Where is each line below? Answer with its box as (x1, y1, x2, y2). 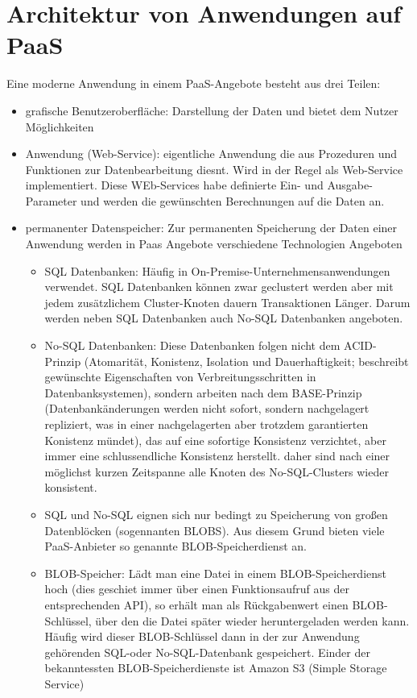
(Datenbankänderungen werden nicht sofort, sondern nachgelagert (44, 400, 370, 417)
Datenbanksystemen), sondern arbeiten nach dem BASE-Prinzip (44, 384, 362, 401)
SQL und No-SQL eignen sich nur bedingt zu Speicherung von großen (44, 505, 388, 522)
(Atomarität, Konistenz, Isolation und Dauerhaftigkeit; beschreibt (84, 352, 409, 369)
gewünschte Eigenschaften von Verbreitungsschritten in (44, 368, 316, 385)
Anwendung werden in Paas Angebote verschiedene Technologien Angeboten (25, 235, 403, 252)
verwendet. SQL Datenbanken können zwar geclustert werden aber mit (44, 278, 394, 295)
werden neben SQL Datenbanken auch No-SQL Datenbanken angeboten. (44, 310, 403, 326)
